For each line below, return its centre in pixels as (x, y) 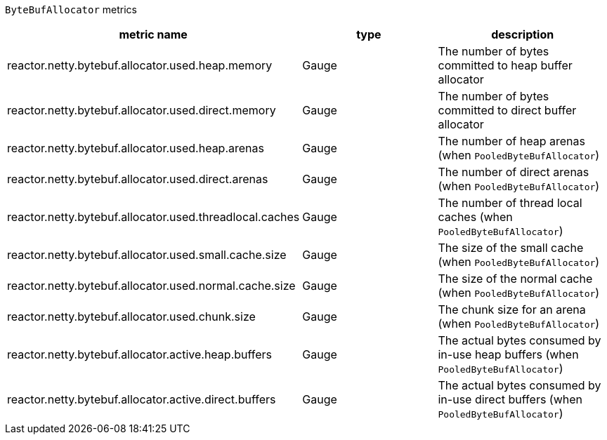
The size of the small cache (511, 248)
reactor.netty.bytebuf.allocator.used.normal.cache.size (151, 286)
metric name (153, 34)
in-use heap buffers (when (508, 354)
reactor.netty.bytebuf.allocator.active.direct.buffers (142, 399)
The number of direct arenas (514, 172)
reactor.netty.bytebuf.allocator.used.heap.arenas (136, 148)
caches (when (475, 217)
